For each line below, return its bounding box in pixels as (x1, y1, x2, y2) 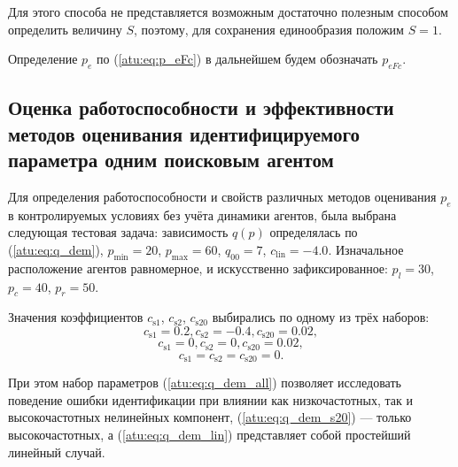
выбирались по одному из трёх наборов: (212, 308, 430, 326)
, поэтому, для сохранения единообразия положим (134, 19, 404, 38)
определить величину (8, 19, 122, 38)
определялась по (269, 223, 358, 241)
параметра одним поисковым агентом (8, 146, 334, 173)
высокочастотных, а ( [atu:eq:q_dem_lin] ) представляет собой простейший (8, 425, 411, 444)
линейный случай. (8, 442, 105, 461)
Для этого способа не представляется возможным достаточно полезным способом (8, 3, 448, 20)
